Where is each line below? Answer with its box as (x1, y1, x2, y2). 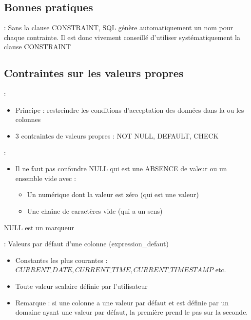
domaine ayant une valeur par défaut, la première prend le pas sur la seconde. (15, 307, 248, 317)
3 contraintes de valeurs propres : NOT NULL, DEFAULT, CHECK (15, 130, 219, 140)
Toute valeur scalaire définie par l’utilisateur (15, 280, 148, 291)
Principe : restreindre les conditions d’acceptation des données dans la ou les (15, 104, 244, 115)
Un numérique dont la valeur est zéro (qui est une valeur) (27, 189, 199, 200)
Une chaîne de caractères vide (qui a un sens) (27, 205, 163, 216)
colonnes (15, 114, 41, 124)
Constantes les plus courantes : (15, 255, 108, 265)
